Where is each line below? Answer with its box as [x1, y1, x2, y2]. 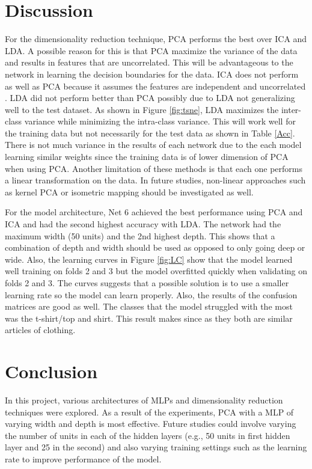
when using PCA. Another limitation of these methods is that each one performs [5, 162, 302, 174]
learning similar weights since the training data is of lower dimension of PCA [5, 150, 289, 163]
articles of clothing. [5, 323, 76, 336]
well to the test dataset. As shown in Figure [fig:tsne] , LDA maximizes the [5, 103, 279, 115]
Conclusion [5, 359, 98, 384]
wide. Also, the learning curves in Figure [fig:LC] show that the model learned [5, 253, 293, 265]
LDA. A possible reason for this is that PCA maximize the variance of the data [5, 44, 298, 57]
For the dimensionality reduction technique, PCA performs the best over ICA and [5, 32, 307, 45]
